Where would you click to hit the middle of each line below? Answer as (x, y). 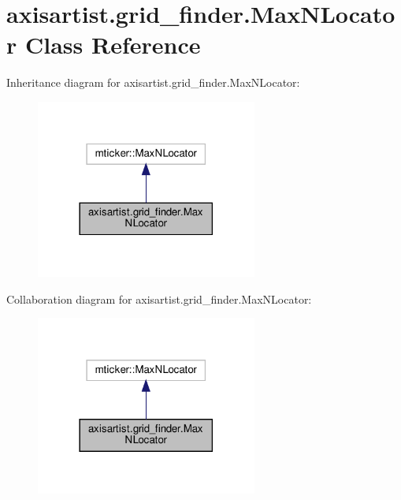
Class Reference (113, 45)
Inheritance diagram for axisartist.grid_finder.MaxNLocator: (153, 82)
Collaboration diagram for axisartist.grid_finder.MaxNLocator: (159, 299)
